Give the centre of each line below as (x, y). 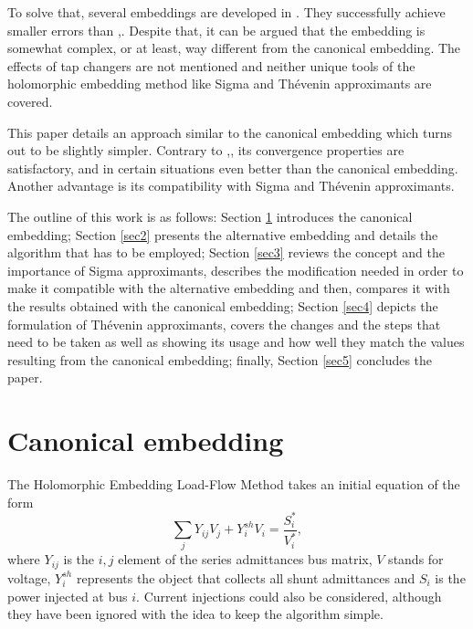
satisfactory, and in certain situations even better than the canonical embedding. (233, 168)
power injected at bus (68, 596)
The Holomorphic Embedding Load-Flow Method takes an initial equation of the (234, 484)
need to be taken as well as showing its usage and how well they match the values (236, 342)
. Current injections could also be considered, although (289, 596)
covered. (30, 101)
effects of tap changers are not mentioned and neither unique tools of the (211, 65)
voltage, (29, 577)
